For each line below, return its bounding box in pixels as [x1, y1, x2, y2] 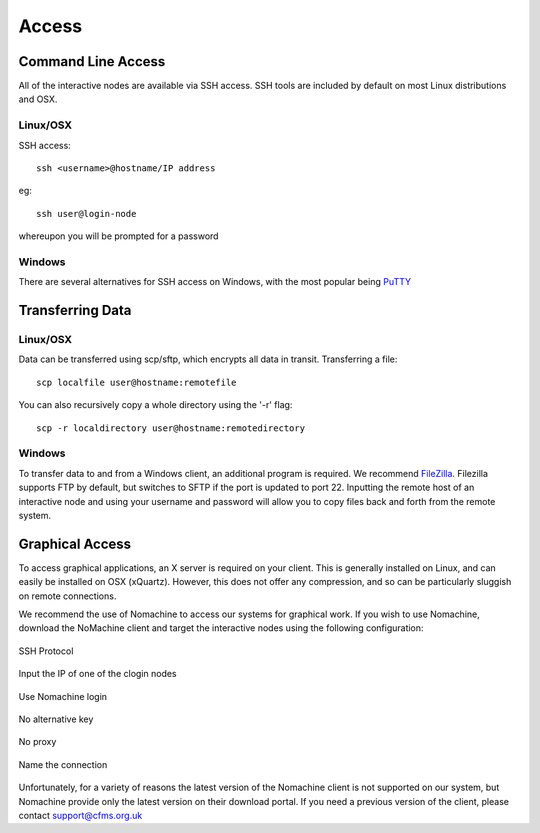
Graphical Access [18, 535, 132, 552]
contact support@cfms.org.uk [18, 809, 143, 821]
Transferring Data [18, 302, 132, 319]
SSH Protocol [18, 645, 74, 657]
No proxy [18, 736, 57, 748]
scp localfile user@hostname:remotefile [36, 376, 237, 388]
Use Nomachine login [18, 690, 108, 702]
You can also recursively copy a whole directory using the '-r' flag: [18, 399, 293, 411]
